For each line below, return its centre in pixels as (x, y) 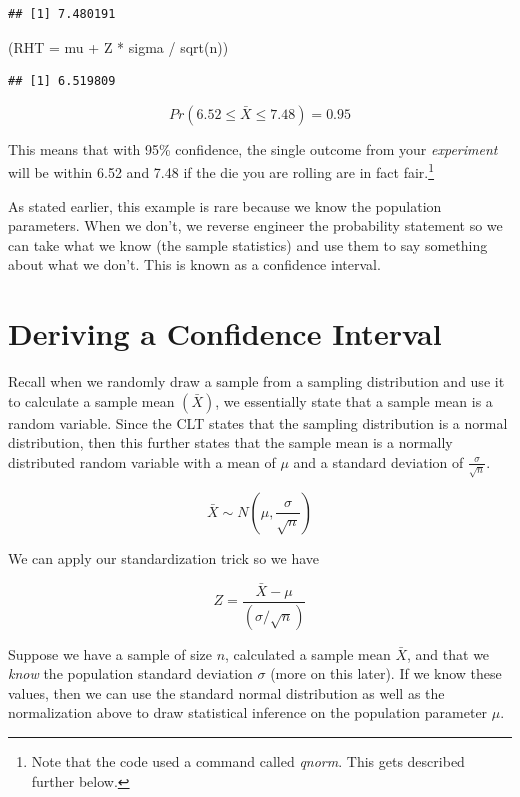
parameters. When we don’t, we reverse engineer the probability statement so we (255, 225)
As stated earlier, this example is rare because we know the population (225, 205)
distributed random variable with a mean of (142, 461)
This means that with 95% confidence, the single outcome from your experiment (253, 148)
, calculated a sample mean (308, 653)
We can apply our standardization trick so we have (163, 557)
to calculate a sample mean (91, 400)
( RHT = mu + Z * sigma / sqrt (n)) (118, 46)
